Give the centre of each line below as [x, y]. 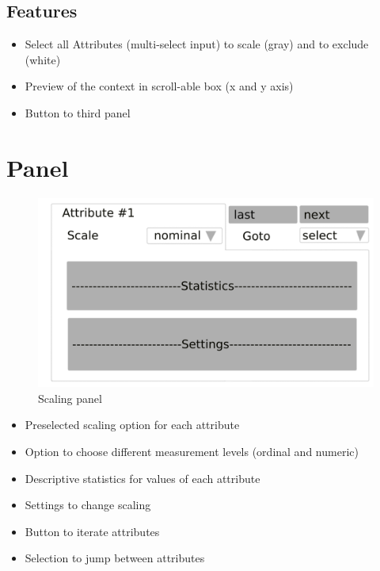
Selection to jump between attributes [115, 558]
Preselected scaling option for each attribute [132, 425]
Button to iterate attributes [92, 531]
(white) [43, 59]
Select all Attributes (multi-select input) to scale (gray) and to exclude [197, 44]
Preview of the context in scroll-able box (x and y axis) [159, 86]
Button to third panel [78, 112]
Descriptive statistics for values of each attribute [142, 478]
